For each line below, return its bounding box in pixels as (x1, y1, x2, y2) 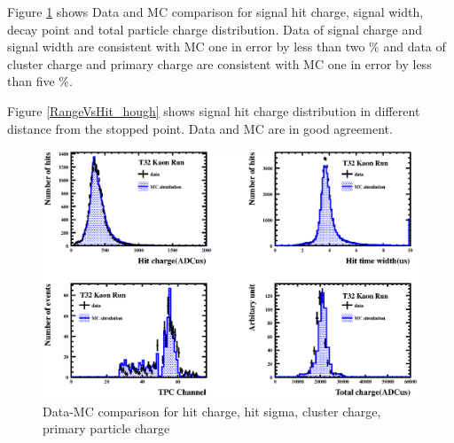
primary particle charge (43, 419, 170, 438)
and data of (383, 37, 446, 56)
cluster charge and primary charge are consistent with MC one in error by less (7, 54, 432, 73)
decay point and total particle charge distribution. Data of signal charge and (7, 19, 422, 38)
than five (7, 72, 55, 90)
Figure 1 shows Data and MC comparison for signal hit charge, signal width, (7, 3, 424, 20)
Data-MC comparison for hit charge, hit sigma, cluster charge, (43, 401, 381, 420)
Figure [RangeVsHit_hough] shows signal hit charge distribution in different (7, 101, 420, 120)
